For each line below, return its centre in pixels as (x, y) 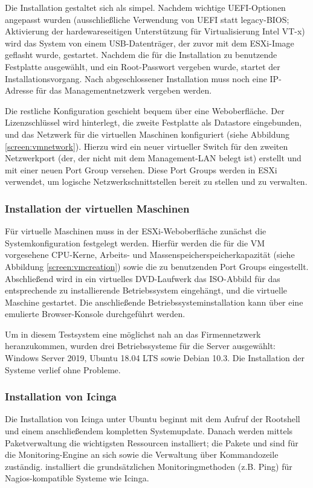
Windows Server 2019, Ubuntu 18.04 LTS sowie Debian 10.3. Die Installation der (155, 358)
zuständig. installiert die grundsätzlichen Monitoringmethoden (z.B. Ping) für (149, 466)
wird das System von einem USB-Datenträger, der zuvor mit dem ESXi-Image (150, 43)
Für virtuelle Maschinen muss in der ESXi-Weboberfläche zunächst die (136, 231)
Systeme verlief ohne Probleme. (63, 369)
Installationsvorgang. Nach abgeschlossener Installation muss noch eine (136, 78)
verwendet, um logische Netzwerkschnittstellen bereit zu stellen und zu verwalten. (156, 181)
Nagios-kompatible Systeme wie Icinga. (77, 478)
